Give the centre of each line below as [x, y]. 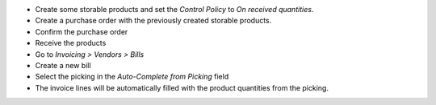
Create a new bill [63, 65]
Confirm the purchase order [82, 31]
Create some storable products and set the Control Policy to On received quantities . [174, 9]
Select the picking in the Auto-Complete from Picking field [132, 77]
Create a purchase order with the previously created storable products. [153, 21]
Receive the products [71, 43]
